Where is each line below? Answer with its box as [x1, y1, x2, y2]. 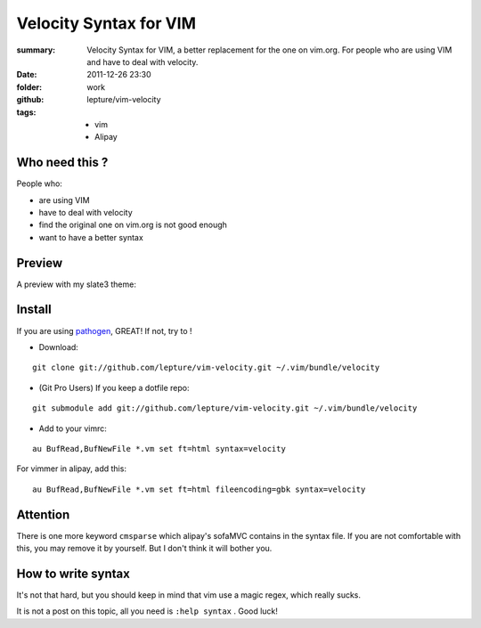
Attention [16, 507, 70, 522]
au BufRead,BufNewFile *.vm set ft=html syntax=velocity [32, 444, 287, 453]
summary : [16, 45, 56, 55]
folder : [16, 81, 43, 93]
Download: [38, 341, 79, 352]
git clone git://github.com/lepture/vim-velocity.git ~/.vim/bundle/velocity [32, 363, 380, 373]
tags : [16, 107, 37, 118]
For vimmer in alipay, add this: [16, 463, 126, 474]
